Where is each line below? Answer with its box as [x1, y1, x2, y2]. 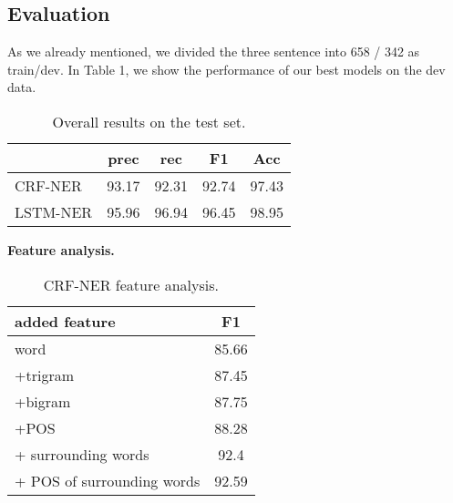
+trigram [15, 364, 74, 385]
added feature [15, 310, 116, 332]
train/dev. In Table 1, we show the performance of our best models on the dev [7, 59, 446, 78]
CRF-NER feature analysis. [43, 273, 219, 295]
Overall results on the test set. [52, 110, 246, 132]
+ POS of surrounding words [15, 469, 201, 491]
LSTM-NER [15, 200, 93, 222]
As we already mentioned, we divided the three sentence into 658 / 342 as [7, 42, 420, 61]
